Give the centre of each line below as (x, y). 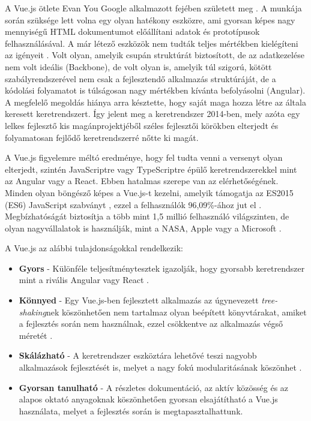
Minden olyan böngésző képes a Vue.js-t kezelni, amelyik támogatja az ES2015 (149, 192)
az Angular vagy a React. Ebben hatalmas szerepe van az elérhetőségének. (142, 181)
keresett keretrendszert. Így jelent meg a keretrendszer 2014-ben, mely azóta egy (152, 114)
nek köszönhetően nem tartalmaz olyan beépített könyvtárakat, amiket (176, 312)
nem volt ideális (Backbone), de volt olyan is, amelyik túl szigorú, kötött (138, 66)
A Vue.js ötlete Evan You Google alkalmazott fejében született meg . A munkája (153, 8)
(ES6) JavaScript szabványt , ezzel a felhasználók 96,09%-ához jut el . (133, 204)
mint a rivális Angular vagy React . (84, 280)
